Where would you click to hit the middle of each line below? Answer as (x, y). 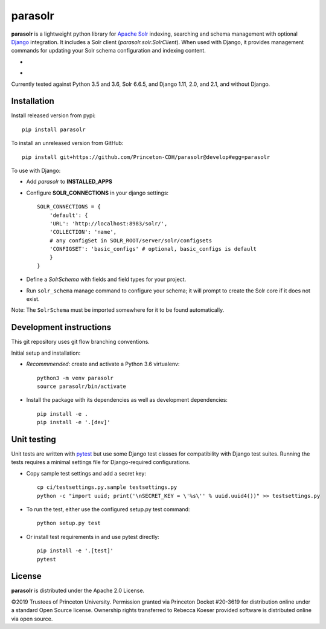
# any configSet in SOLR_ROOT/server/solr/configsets (131, 240)
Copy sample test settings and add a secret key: (86, 473)
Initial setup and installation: (46, 353)
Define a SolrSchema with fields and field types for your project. (106, 279)
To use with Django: (36, 170)
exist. (33, 299)
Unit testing (34, 439)
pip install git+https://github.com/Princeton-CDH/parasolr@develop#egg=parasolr (146, 157)
